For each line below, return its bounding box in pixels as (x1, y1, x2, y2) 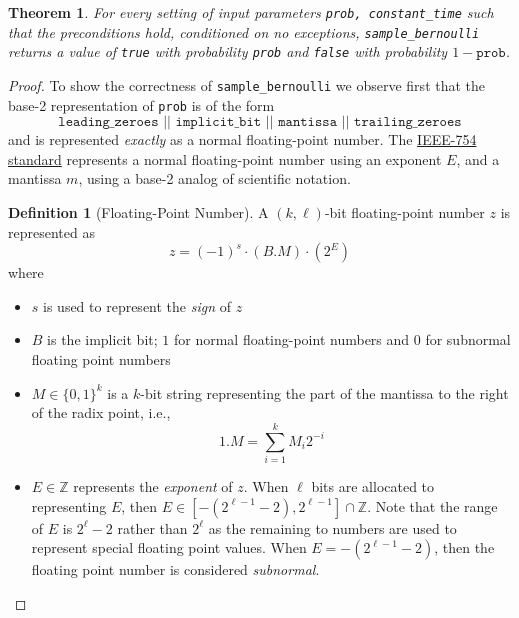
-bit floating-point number (324, 202, 485, 223)
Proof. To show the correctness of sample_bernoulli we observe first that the (8, 74, 486, 95)
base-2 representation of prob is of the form (8, 94, 275, 115)
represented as (8, 221, 95, 242)
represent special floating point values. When (31, 537, 307, 558)
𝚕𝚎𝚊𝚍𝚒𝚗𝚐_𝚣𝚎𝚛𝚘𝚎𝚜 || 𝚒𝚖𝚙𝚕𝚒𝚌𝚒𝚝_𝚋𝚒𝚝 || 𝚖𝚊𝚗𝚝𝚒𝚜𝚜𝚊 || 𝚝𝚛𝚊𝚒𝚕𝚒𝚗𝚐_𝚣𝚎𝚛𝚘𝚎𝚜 (58, 115, 462, 130)
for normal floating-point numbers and (173, 329, 410, 350)
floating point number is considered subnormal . (31, 559, 320, 580)
